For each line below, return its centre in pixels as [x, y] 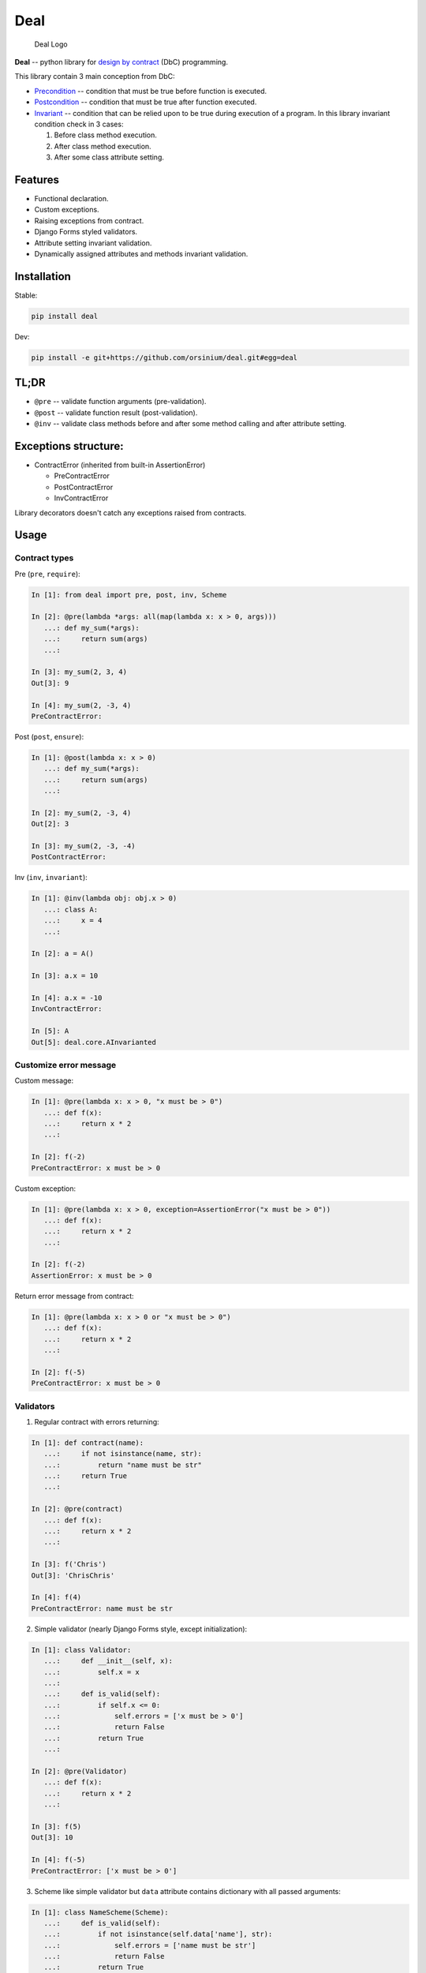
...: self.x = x [92, 1672]
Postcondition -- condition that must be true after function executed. [146, 102]
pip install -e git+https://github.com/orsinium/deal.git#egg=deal [164, 358]
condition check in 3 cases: [79, 124]
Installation [43, 276]
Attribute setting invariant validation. [93, 243]
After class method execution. [103, 146]
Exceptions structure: [69, 446]
